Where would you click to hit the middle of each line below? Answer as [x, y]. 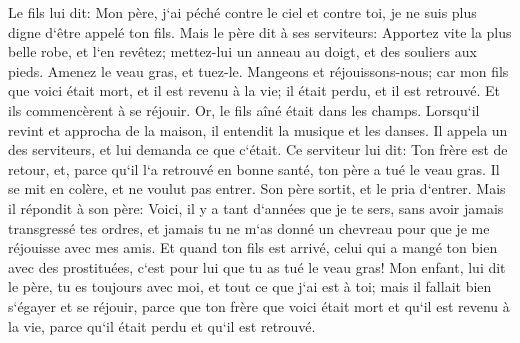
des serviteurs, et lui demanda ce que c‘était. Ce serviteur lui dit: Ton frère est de [258, 149]
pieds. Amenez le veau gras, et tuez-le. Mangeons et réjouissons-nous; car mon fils [258, 70]
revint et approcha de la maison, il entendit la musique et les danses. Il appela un [258, 129]
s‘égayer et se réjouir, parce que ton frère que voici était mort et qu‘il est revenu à [259, 305]
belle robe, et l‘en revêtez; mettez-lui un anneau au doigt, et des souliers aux [242, 51]
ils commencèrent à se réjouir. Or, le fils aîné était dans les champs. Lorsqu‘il [244, 109]
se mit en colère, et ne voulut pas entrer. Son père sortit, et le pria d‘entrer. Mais [257, 188]
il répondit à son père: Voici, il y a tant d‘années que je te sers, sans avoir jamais [256, 207]
